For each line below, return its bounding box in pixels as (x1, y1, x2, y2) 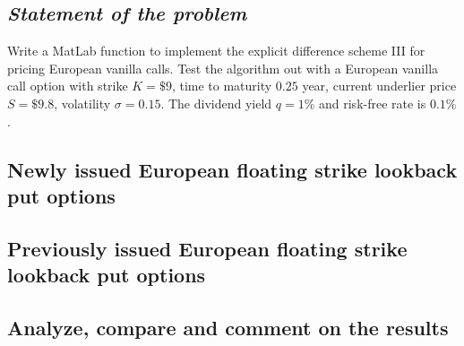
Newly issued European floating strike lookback (7, 155, 458, 183)
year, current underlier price (302, 76, 457, 95)
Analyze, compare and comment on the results (7, 313, 449, 341)
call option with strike (7, 76, 128, 95)
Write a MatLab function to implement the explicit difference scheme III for (7, 41, 425, 60)
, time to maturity (171, 76, 272, 95)
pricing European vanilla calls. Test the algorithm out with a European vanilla (7, 58, 439, 77)
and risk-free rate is (319, 93, 426, 112)
